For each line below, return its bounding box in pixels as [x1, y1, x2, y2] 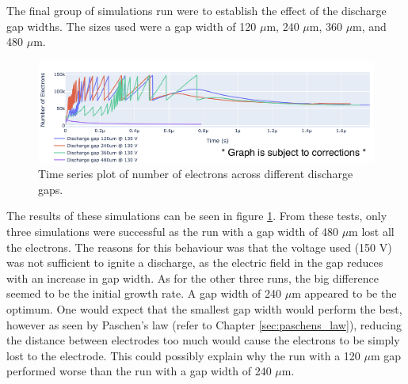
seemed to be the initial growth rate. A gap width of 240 [6, 285, 282, 302]
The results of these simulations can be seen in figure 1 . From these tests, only [6, 207, 387, 224]
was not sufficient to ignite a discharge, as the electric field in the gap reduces [6, 254, 383, 271]
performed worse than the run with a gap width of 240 [6, 363, 272, 379]
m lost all [349, 223, 395, 240]
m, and [353, 17, 387, 34]
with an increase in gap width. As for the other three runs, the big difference [6, 269, 379, 286]
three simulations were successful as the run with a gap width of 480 [6, 223, 338, 240]
